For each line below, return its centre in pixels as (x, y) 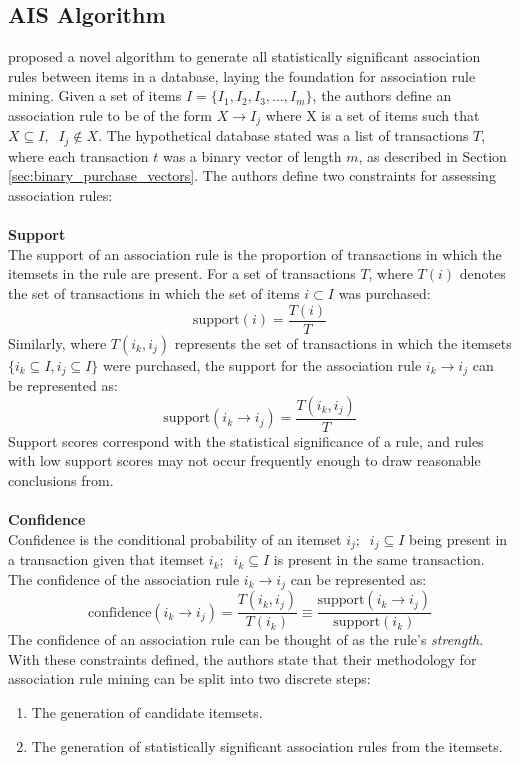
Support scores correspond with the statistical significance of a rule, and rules (246, 440)
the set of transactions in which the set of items (154, 293)
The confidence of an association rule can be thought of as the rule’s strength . (246, 639)
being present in (458, 538)
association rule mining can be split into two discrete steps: (189, 678)
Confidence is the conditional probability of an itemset (175, 538)
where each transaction (78, 155)
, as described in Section (432, 155)
